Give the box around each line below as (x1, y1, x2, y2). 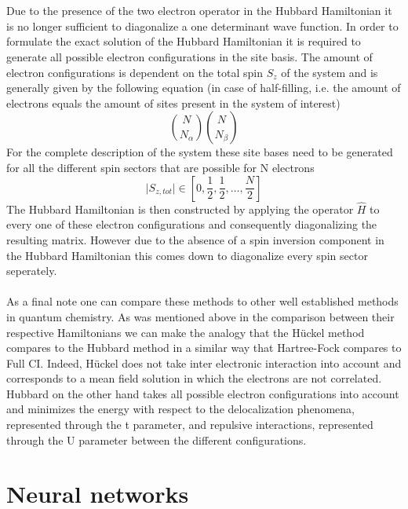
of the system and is (281, 64, 378, 80)
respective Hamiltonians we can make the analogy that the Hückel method (6, 324, 365, 340)
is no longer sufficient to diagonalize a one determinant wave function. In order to (6, 17, 399, 34)
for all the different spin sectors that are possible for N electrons (6, 159, 315, 175)
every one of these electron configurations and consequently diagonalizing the (6, 216, 377, 233)
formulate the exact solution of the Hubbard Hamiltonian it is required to (6, 33, 361, 49)
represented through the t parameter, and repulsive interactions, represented (6, 416, 373, 433)
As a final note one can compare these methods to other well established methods (6, 293, 399, 309)
